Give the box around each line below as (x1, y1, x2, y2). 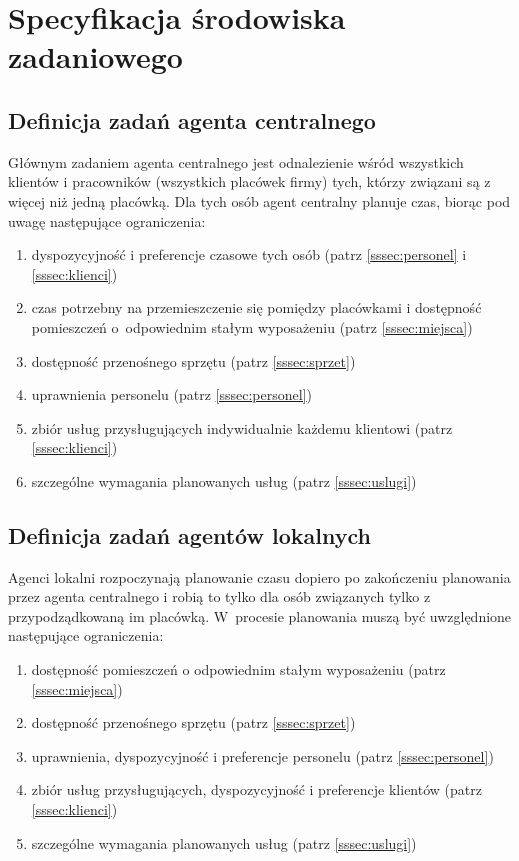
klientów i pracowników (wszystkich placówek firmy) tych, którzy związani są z (8, 171, 491, 192)
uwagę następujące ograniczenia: (8, 210, 206, 231)
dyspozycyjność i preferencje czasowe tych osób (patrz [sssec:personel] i (31, 244, 467, 265)
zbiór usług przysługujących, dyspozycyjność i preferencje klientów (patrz (31, 779, 482, 800)
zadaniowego (8, 36, 183, 77)
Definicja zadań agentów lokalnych (8, 519, 371, 550)
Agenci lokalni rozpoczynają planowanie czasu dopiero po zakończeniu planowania (8, 566, 511, 587)
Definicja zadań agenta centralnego (8, 104, 376, 135)
